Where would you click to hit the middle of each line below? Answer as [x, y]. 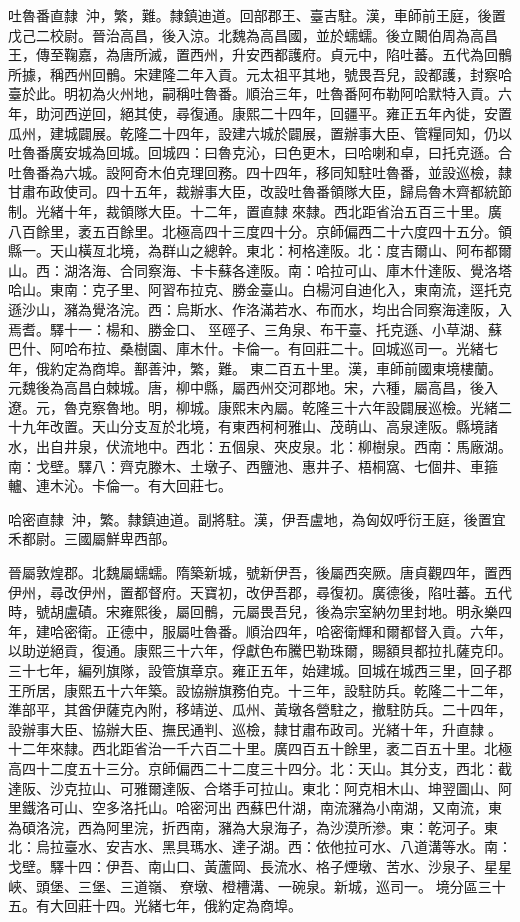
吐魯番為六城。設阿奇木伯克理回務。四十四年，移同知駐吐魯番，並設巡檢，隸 [260, 171]
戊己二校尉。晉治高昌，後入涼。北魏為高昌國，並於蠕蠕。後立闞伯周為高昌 [253, 34]
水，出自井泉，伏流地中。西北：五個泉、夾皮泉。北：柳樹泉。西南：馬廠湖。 [260, 446]
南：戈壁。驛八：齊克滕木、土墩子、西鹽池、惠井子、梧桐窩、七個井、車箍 [253, 465]
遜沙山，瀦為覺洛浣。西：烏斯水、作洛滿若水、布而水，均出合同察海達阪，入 [260, 308]
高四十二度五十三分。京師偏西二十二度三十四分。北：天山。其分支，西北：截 [260, 767]
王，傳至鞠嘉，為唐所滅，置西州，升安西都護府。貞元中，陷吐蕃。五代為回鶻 [260, 54]
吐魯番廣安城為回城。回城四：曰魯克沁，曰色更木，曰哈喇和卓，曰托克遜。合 [260, 152]
